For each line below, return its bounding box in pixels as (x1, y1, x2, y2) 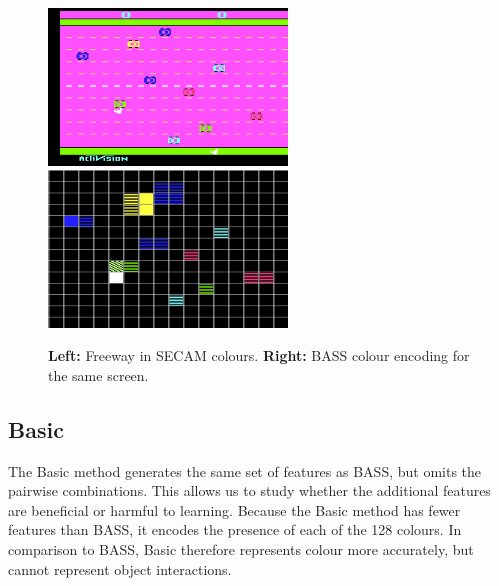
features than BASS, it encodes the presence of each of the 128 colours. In (8, 519, 462, 540)
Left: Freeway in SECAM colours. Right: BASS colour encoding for (48, 345, 470, 366)
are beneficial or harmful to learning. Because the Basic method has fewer (8, 499, 461, 520)
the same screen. (48, 364, 149, 385)
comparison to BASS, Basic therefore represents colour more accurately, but (8, 538, 474, 559)
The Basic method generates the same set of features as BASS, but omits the (8, 460, 482, 481)
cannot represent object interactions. (8, 558, 232, 579)
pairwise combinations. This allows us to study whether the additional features (8, 480, 491, 501)
